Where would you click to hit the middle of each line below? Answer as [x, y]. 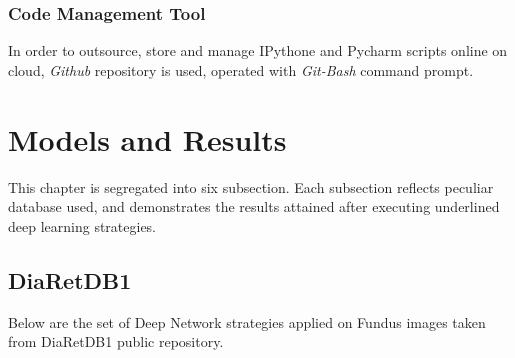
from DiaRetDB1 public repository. [116, 341]
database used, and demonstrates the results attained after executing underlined [254, 206]
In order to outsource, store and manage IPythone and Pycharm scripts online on [258, 50]
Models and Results [147, 138]
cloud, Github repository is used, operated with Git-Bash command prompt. [241, 69]
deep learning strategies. [82, 225]
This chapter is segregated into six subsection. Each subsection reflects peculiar [251, 186]
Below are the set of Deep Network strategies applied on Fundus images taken [247, 321]
